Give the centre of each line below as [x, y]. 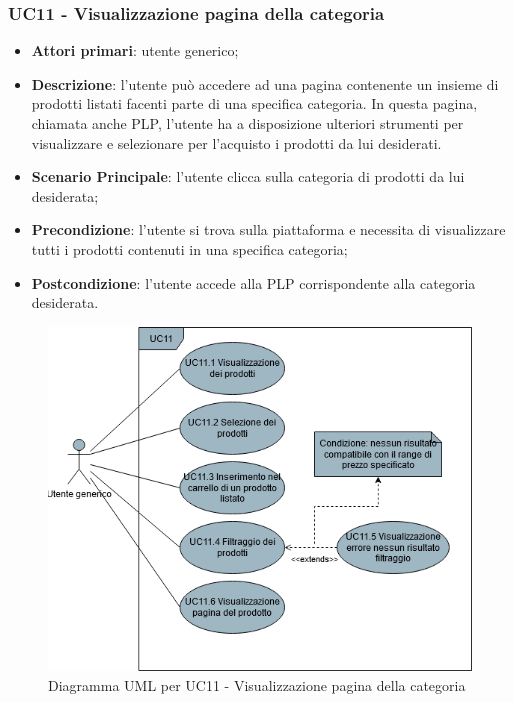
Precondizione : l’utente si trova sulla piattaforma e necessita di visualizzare [268, 229]
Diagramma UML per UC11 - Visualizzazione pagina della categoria [257, 685]
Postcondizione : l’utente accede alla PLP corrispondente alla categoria [253, 282]
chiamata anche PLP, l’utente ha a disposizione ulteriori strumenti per [247, 123]
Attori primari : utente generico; [135, 50]
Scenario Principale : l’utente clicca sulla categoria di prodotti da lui [248, 176]
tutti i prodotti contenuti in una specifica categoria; [189, 248]
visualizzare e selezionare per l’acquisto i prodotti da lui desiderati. [236, 142]
